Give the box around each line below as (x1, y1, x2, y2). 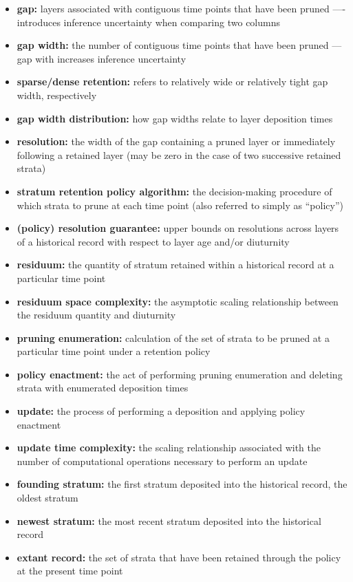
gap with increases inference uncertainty (17, 51, 186, 65)
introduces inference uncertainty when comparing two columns (17, 14, 280, 29)
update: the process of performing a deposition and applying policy (17, 404, 306, 418)
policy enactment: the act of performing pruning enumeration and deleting (17, 367, 343, 381)
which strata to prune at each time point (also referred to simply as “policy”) (17, 197, 343, 212)
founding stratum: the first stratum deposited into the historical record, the (17, 477, 347, 491)
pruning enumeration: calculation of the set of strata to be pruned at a (17, 330, 330, 345)
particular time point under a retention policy (17, 344, 211, 358)
